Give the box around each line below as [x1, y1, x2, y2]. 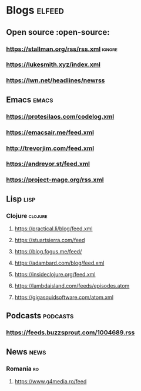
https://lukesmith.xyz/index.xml [6, 60, 101, 69]
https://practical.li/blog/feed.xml [14, 225, 93, 232]
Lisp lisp [6, 194, 36, 204]
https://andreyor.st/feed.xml [6, 160, 90, 168]
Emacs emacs [6, 95, 53, 105]
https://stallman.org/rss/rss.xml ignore [6, 45, 117, 53]
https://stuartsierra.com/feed [14, 237, 85, 244]
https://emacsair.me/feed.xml [6, 128, 94, 136]
